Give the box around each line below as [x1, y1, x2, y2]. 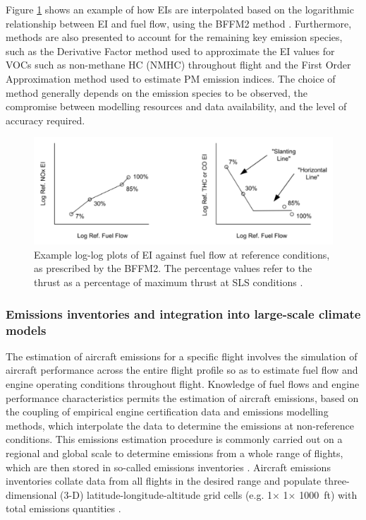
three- [324, 473, 350, 488]
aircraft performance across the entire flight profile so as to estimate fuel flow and [6, 362, 358, 377]
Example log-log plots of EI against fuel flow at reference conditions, [34, 247, 330, 261]
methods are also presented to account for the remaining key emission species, [6, 30, 343, 45]
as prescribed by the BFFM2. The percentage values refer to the [34, 261, 312, 276]
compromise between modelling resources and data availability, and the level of [6, 99, 347, 114]
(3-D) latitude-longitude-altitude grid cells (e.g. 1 [60, 487, 273, 502]
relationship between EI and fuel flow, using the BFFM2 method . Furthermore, [6, 16, 352, 30]
